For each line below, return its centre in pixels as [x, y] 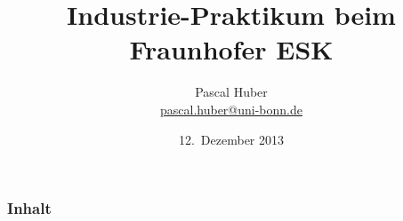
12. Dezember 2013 [231, 139]
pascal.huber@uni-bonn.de [231, 109]
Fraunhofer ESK [231, 49]
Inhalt [29, 208]
